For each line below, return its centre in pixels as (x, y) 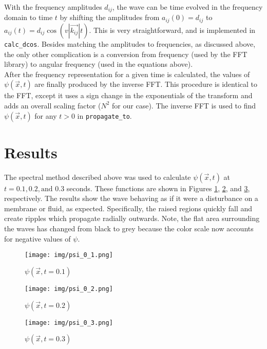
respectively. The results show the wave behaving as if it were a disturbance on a (131, 198)
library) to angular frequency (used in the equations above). (99, 64)
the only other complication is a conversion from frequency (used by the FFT (126, 54)
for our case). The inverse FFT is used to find (184, 105)
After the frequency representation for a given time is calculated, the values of (127, 74)
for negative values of (37, 238)
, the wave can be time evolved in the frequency (187, 7)
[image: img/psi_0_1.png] (69, 255)
